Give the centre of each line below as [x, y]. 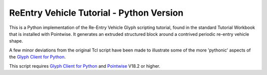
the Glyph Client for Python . [38, 57]
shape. [16, 41]
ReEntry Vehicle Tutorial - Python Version [96, 13]
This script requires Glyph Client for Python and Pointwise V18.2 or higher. [85, 66]
